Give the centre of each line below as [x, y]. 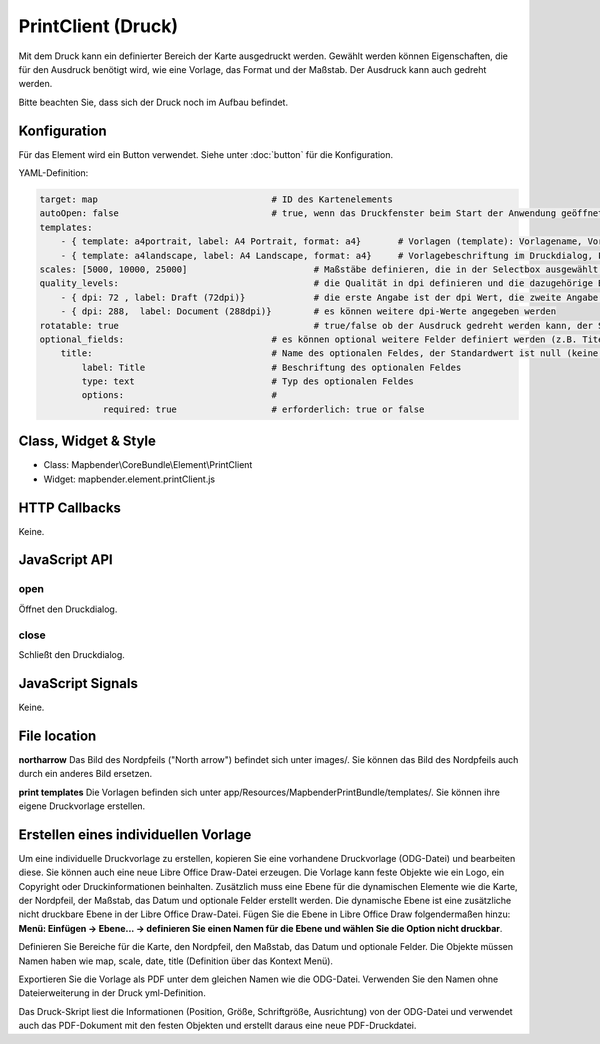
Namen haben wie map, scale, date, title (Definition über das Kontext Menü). [176, 961]
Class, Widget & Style [87, 441]
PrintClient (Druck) [98, 26]
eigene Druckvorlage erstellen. [82, 806]
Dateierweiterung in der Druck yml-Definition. [112, 993]
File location [57, 735]
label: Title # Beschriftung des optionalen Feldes [271, 367]
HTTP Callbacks [70, 507]
